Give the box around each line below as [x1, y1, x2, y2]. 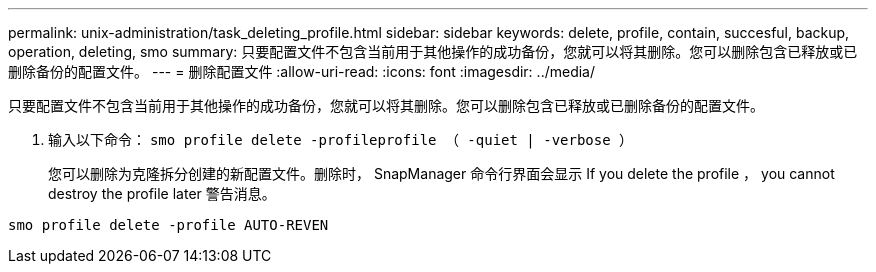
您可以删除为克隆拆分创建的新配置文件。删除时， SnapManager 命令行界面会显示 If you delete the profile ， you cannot [48, 165, 835, 182]
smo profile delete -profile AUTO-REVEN [8, 217, 329, 233]
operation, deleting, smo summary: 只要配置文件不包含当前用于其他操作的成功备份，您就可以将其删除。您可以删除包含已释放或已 [8, 43, 858, 60]
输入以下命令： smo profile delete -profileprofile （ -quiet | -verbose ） [48, 131, 634, 148]
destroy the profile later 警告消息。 [48, 185, 276, 202]
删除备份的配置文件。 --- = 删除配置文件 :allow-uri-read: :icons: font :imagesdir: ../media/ [8, 63, 596, 80]
